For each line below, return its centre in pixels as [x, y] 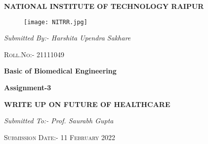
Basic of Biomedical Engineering [60, 71]
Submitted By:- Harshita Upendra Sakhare [67, 38]
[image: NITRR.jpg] [56, 22]
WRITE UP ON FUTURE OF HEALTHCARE [87, 104]
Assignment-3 [28, 88]
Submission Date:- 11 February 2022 [60, 137]
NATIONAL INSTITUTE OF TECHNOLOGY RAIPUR [104, 6]
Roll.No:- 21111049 [34, 54]
